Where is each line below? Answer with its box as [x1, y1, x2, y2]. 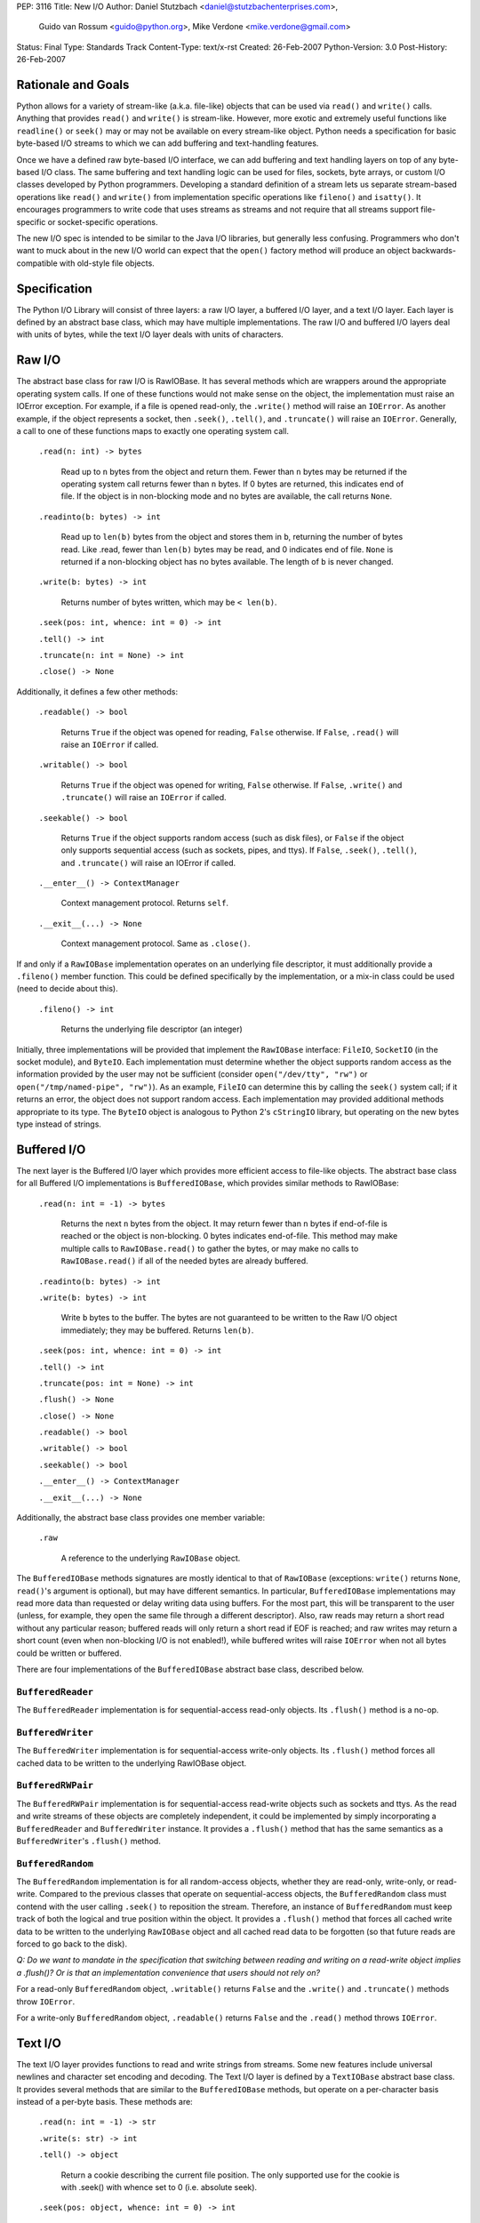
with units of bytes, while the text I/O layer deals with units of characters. [16, 329, 284, 340]
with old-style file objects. [59, 258, 155, 269]
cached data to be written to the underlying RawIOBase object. [16, 1757, 247, 1769]
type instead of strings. [16, 1119, 102, 1129]
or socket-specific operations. [47, 216, 159, 227]
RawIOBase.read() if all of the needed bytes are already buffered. [60, 1256, 308, 1266]
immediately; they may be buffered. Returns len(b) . [60, 1325, 254, 1336]
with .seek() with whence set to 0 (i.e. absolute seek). [60, 2182, 258, 2193]
